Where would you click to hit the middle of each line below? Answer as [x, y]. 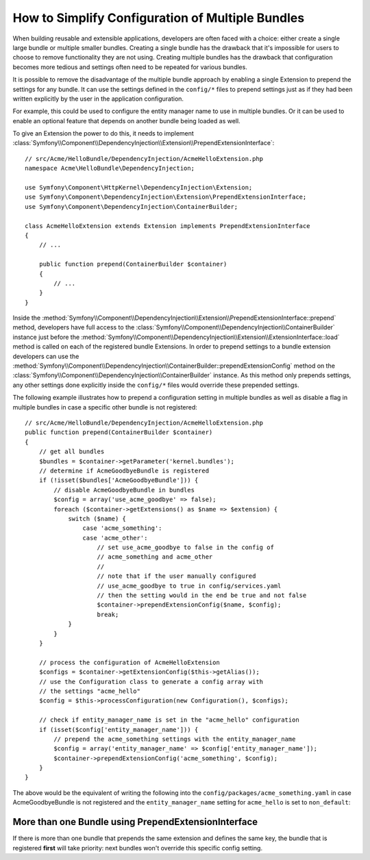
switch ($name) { [97, 518]
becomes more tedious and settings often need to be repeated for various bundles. [130, 67]
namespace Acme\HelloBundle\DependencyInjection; [110, 168]
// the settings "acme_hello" [89, 691]
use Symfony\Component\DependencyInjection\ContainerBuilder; [132, 206]
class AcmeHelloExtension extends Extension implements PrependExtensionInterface [168, 226]
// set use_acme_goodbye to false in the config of [185, 547]
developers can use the [46, 356]
